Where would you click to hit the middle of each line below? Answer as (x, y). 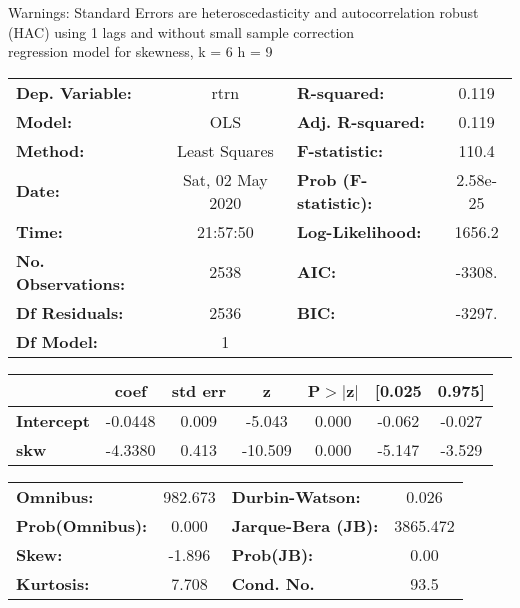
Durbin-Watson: (296, 496)
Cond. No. (273, 583)
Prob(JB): (272, 554)
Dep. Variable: (74, 92)
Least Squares (225, 150)
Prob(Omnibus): (82, 525)
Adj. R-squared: (360, 121)
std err (198, 390)
